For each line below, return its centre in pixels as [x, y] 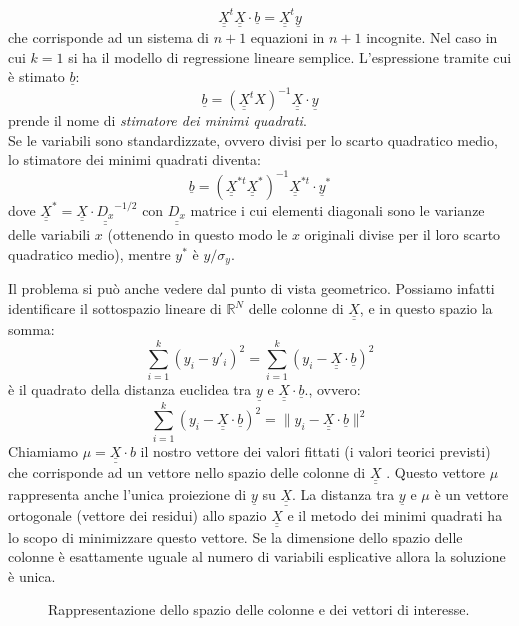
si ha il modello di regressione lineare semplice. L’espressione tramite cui [290, 56]
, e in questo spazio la [426, 308]
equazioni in [287, 36]
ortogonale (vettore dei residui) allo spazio [137, 515]
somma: [31, 329]
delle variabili [49, 234]
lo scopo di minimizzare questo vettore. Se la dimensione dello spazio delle [235, 536]
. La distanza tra [343, 493]
